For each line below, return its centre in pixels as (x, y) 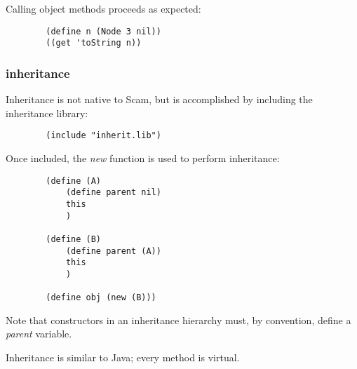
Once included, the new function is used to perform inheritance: (143, 157)
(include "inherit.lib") (103, 136)
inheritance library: (47, 113)
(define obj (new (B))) (101, 298)
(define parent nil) (113, 193)
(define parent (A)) (113, 251)
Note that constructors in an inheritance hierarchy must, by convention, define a (178, 320)
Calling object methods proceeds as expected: (103, 8)
